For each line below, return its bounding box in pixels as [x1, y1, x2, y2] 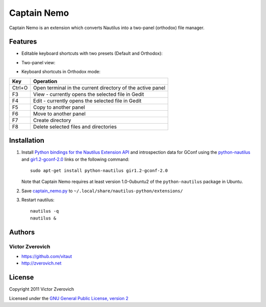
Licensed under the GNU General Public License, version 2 [9, 295, 129, 301]
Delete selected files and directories [33, 123, 117, 130]
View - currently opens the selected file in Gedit [33, 90, 144, 97]
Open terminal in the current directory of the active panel [33, 84, 166, 91]
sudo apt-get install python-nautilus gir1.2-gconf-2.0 [30, 168, 168, 173]
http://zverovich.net [21, 260, 62, 266]
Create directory [33, 117, 71, 124]
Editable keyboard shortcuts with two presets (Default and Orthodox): [21, 50, 163, 56]
